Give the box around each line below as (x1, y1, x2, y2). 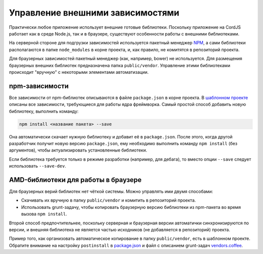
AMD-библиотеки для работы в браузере (9, 175, 142, 184)
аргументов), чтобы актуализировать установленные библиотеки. (9, 147, 148, 153)
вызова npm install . (21, 211, 68, 217)
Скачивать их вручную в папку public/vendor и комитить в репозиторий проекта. (21, 197, 196, 203)
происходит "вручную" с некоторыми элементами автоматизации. (9, 69, 149, 75)
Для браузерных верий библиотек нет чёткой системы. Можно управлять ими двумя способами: (9, 188, 213, 194)
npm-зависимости (9, 82, 69, 90)
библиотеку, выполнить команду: (9, 108, 79, 114)
